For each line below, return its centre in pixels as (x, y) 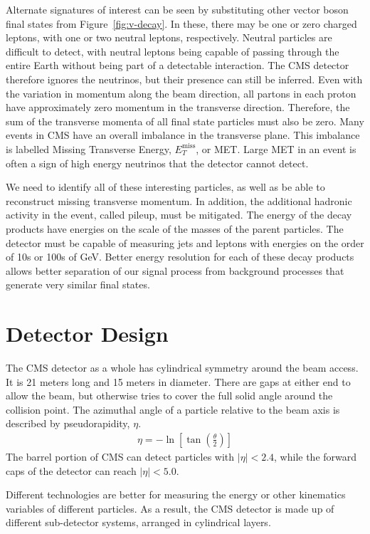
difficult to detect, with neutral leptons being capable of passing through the (173, 51)
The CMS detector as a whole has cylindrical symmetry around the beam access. (182, 367)
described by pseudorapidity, (68, 423)
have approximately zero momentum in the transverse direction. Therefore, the (178, 107)
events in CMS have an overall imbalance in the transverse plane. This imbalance (183, 135)
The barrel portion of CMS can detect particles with (120, 456)
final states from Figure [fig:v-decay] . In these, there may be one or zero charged (181, 23)
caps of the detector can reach (71, 470)
